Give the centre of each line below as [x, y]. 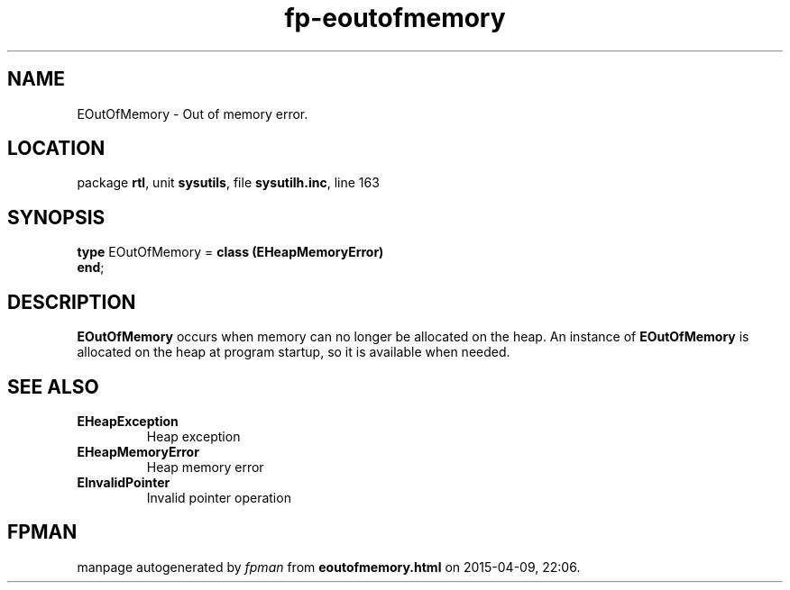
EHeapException [128, 421]
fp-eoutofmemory [395, 18]
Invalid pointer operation [219, 497]
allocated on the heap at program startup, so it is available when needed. [294, 352]
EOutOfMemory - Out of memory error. [193, 113]
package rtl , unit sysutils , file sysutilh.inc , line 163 [228, 183]
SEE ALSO [53, 386]
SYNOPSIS [56, 217]
